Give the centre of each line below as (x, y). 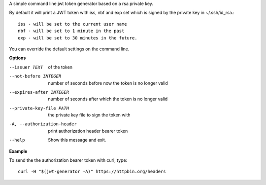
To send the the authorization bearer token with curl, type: (68, 160)
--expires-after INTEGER (39, 92)
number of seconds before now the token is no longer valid (108, 83)
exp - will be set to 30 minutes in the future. (78, 38)
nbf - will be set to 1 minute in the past (71, 31)
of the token (60, 67)
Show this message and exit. (77, 140)
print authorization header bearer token (88, 131)
